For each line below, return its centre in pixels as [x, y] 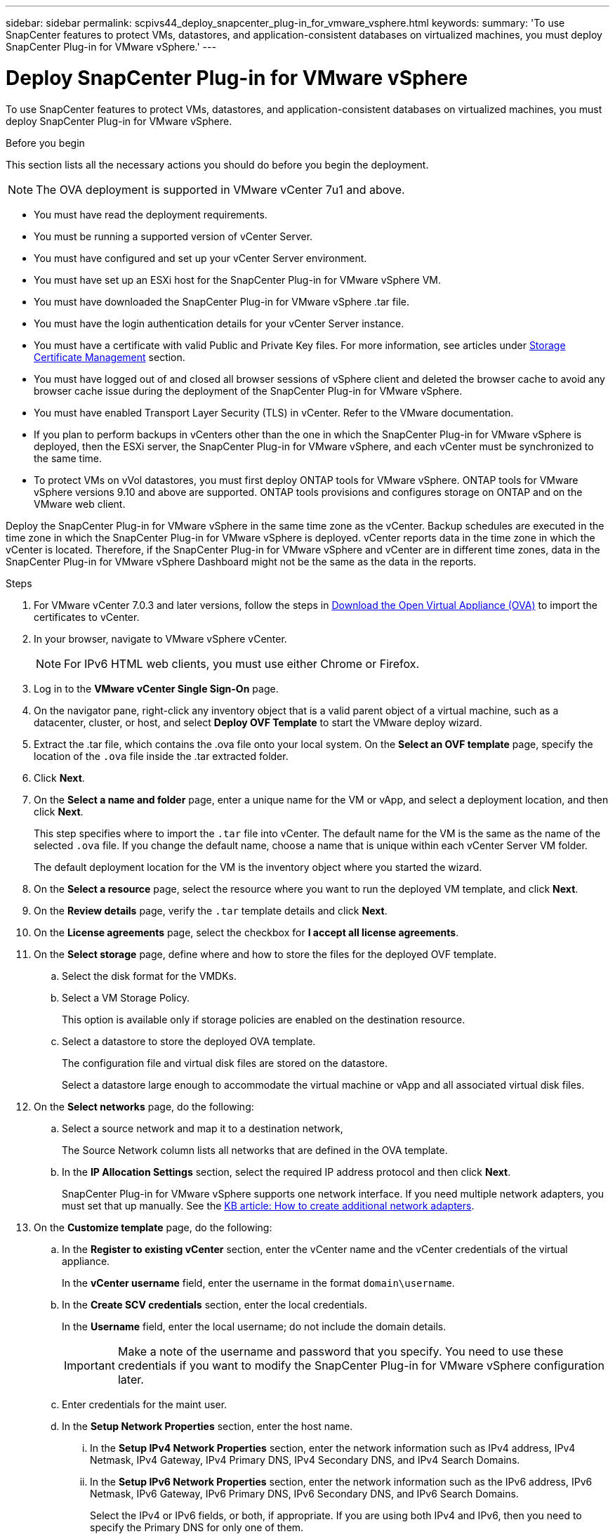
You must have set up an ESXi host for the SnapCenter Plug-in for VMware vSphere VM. [237, 280]
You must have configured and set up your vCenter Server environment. [200, 258]
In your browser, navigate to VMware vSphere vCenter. [160, 638]
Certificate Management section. [110, 357]
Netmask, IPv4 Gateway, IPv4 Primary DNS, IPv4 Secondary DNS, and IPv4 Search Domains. [305, 1460]
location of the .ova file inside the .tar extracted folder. [161, 756]
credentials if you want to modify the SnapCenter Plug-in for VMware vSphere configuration [361, 1365]
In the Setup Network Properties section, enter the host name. [207, 1426]
